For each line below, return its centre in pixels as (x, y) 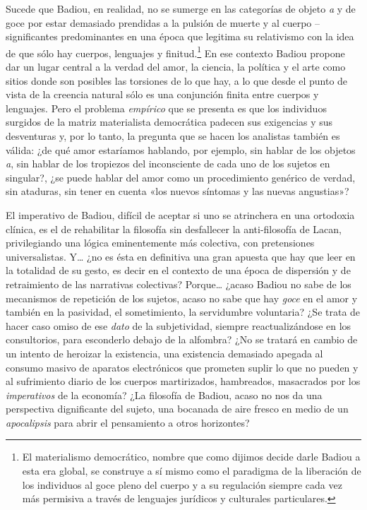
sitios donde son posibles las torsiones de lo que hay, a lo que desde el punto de (177, 80)
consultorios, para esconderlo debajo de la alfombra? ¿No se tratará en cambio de (182, 339)
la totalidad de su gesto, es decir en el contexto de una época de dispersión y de (178, 270)
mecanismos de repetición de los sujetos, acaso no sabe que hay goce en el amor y (182, 298)
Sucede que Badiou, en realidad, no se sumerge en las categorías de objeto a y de (181, 8)
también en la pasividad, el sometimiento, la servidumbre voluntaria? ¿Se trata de (183, 312)
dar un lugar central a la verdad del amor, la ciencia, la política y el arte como (176, 67)
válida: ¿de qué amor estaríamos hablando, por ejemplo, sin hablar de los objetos (181, 149)
